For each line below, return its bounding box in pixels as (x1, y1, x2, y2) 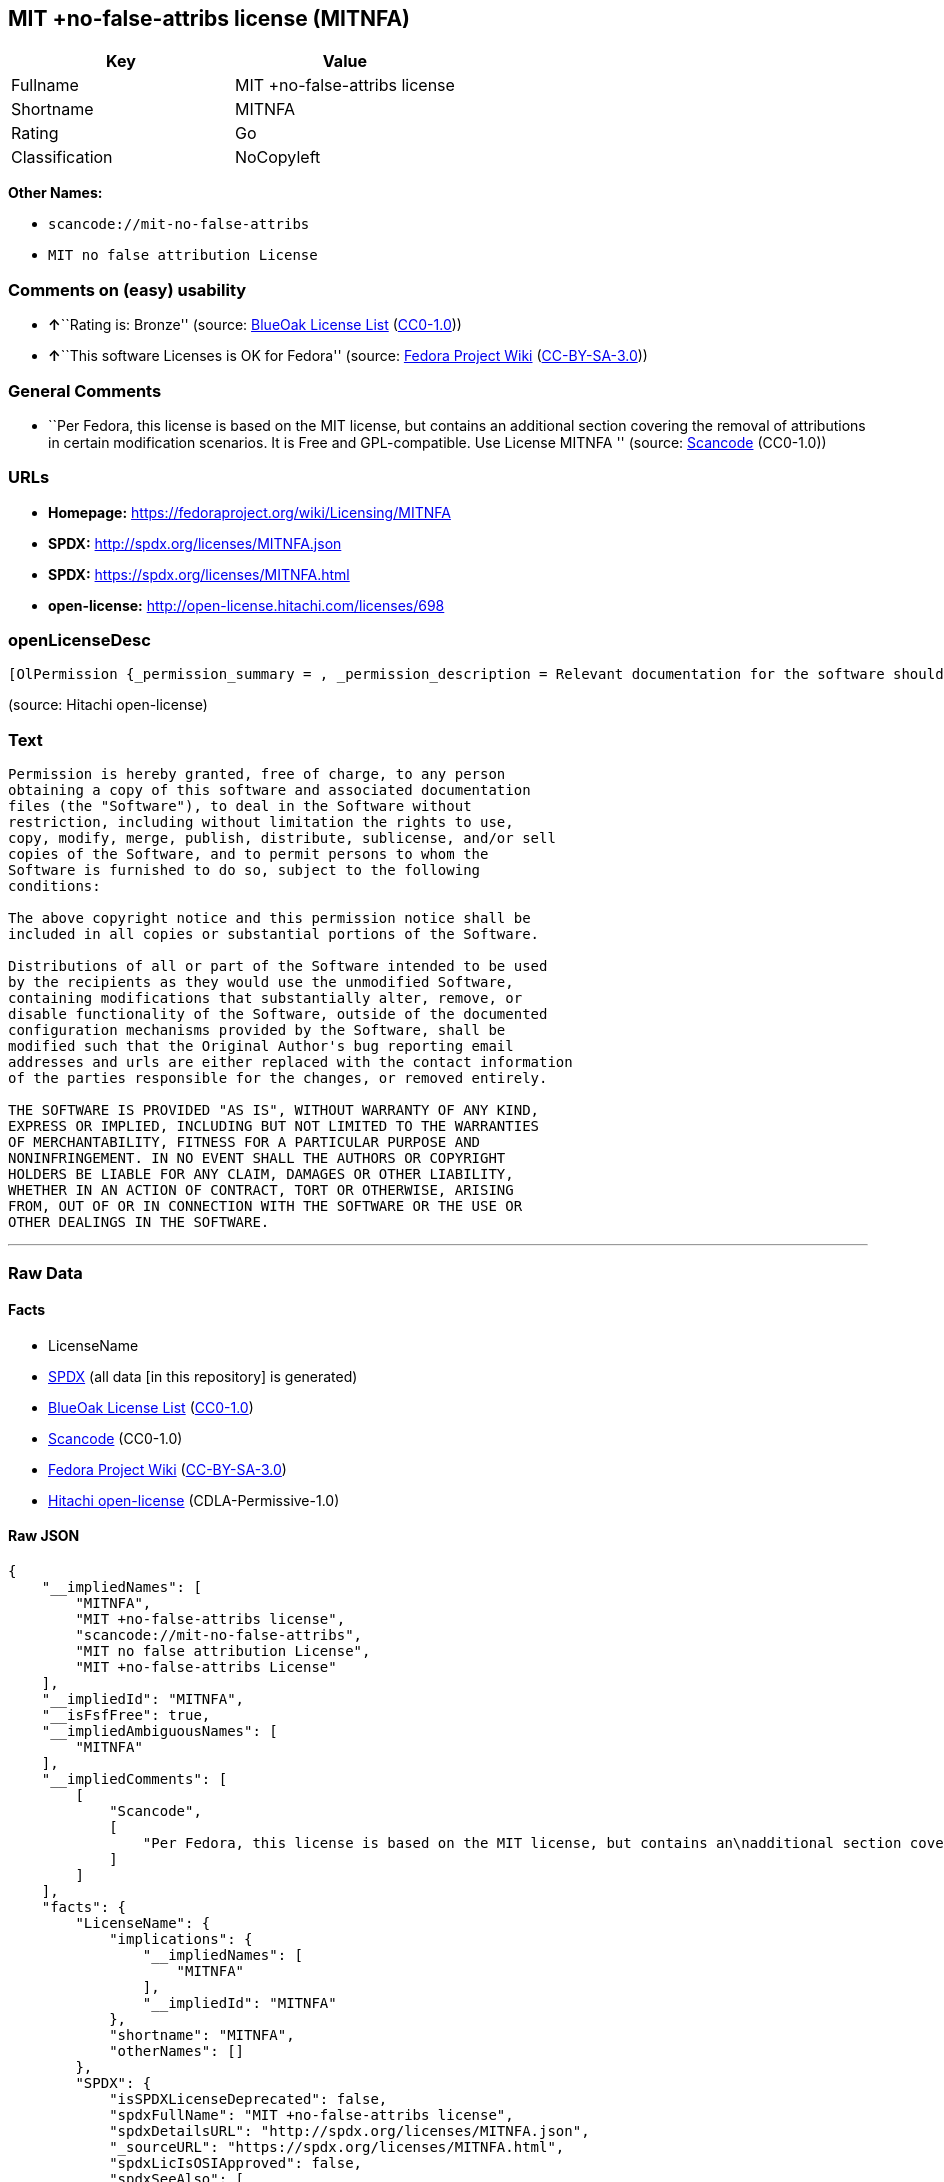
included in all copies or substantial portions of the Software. (8, 926, 540, 943)
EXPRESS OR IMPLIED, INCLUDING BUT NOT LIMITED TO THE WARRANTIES (8, 1118, 540, 1135)
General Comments (8, 380, 162, 401)
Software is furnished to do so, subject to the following (8, 862, 481, 879)
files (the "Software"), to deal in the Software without (8, 798, 472, 815)
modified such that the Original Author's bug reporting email (8, 1038, 514, 1055)
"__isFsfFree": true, (41, 1706, 211, 1723)
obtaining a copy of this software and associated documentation (8, 782, 531, 799)
